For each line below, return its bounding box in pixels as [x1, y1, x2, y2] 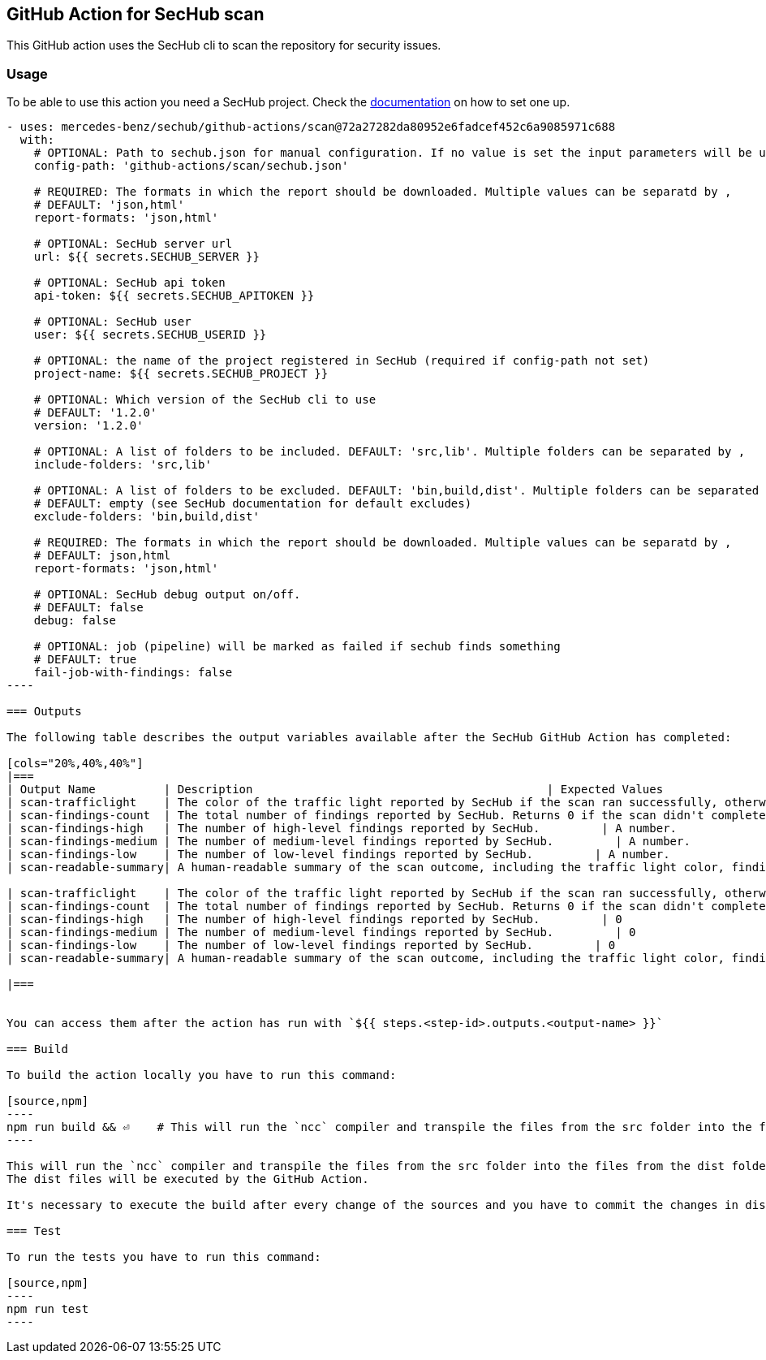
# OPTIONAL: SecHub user [33, 315, 191, 329]
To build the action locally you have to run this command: [6, 1069, 397, 1082]
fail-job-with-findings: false [33, 666, 233, 680]
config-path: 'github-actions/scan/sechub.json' [33, 159, 349, 173]
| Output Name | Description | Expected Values [6, 783, 664, 797]
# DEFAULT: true [33, 653, 137, 667]
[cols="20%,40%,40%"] [6, 757, 144, 771]
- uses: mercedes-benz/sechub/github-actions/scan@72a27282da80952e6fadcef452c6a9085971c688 [6, 120, 616, 134]
